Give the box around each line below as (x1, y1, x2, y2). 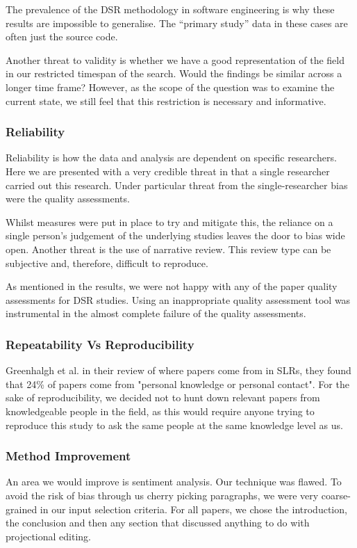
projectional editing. (6, 529, 91, 543)
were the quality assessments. (6, 191, 130, 206)
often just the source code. (6, 29, 118, 44)
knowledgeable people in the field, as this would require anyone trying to (6, 403, 315, 418)
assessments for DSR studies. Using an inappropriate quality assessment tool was (6, 292, 351, 307)
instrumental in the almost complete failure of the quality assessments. (6, 306, 306, 321)
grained (6, 501, 38, 516)
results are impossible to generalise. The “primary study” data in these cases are (6, 15, 348, 30)
